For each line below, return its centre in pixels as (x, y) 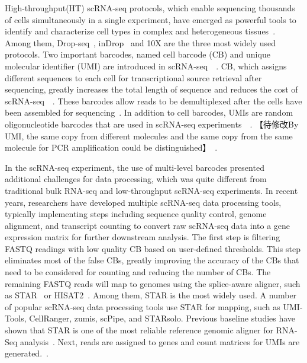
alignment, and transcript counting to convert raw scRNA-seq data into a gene (148, 225)
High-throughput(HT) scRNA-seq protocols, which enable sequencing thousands (150, 8)
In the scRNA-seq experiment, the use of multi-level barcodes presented (135, 167)
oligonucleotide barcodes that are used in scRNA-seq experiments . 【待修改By (152, 124)
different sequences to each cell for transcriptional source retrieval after (133, 77)
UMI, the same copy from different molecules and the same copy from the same (149, 136)
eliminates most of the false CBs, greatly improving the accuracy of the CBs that (152, 260)
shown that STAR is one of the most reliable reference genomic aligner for (139, 330)
